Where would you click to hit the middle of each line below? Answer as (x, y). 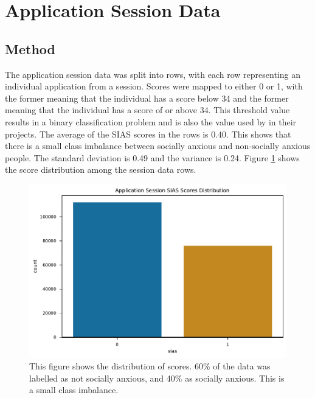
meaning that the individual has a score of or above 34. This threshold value (147, 110)
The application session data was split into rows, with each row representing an (153, 74)
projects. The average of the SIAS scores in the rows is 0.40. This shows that (148, 134)
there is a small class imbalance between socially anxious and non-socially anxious (158, 146)
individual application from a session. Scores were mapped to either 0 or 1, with (154, 86)
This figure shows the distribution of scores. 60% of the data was (150, 366)
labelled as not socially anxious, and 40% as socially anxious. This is (157, 378)
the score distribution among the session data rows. (101, 169)
